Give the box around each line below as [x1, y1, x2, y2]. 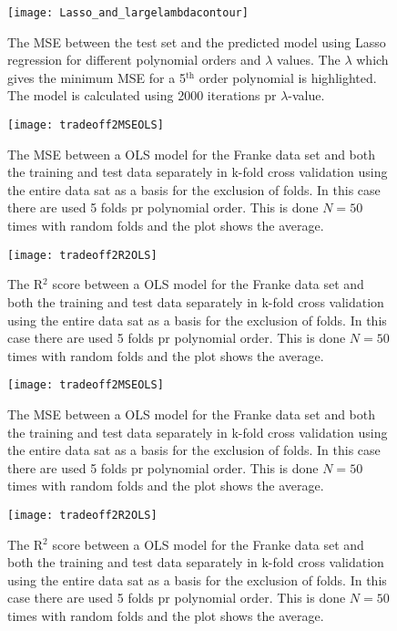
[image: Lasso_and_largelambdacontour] [7, 6, 249, 19]
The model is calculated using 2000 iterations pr [7, 86, 277, 105]
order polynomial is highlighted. [198, 67, 377, 87]
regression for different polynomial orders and [7, 50, 261, 69]
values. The [277, 50, 341, 69]
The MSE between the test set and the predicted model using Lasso [7, 32, 386, 51]
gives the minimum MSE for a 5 [7, 67, 186, 87]
